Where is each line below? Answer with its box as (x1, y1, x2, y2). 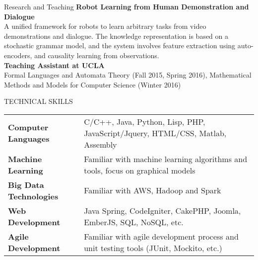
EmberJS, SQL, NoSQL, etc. (84, 216, 184, 228)
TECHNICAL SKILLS (4, 96, 73, 106)
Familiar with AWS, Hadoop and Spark (84, 184, 221, 196)
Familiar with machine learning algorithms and (84, 153, 248, 165)
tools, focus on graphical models (84, 164, 195, 176)
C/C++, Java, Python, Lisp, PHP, (84, 115, 205, 127)
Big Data (8, 178, 44, 190)
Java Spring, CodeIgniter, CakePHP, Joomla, (84, 204, 241, 216)
